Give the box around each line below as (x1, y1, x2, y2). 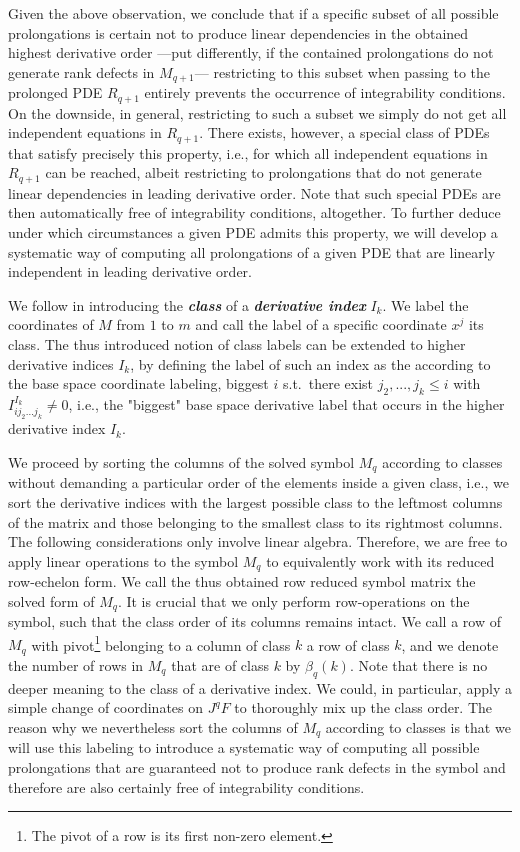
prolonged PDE (8, 82, 103, 103)
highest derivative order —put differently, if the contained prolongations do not (8, 42, 494, 63)
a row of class (306, 634, 390, 655)
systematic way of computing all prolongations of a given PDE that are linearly (8, 241, 496, 262)
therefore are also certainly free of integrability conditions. (8, 776, 365, 797)
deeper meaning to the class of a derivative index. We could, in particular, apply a (8, 677, 512, 698)
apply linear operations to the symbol (8, 550, 239, 571)
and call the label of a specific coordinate (195, 314, 447, 335)
